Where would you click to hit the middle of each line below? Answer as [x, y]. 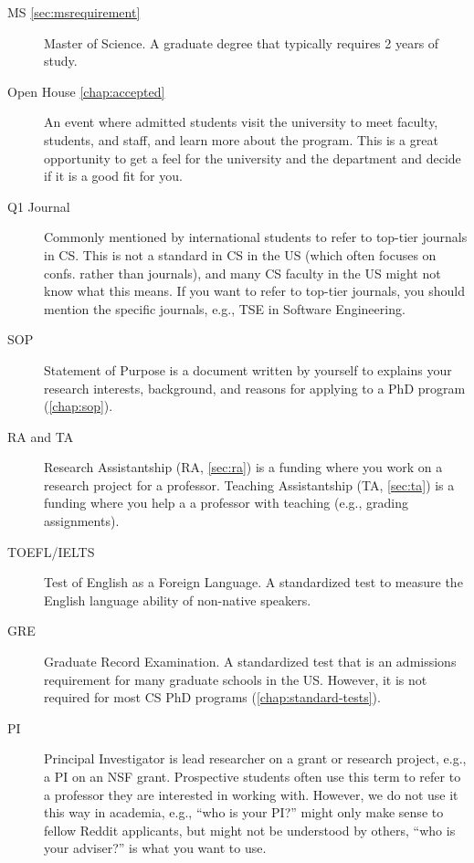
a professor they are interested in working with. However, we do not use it [251, 794]
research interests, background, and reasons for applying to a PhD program [255, 388]
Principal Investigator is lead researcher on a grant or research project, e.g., [255, 758]
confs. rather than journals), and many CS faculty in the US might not [242, 273]
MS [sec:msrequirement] [74, 12]
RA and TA [41, 436]
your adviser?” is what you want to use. [155, 848]
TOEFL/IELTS [51, 551]
